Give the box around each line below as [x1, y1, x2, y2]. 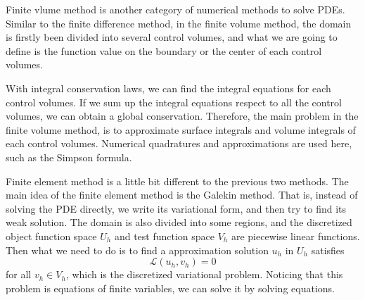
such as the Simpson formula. [6, 149, 132, 164]
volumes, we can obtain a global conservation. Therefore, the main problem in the [6, 108, 359, 123]
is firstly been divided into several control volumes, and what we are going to [6, 30, 338, 44]
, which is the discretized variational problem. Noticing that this [65, 267, 343, 282]
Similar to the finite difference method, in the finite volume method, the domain [6, 15, 352, 30]
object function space [6, 228, 97, 243]
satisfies [311, 242, 345, 257]
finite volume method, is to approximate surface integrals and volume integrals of [6, 122, 356, 137]
